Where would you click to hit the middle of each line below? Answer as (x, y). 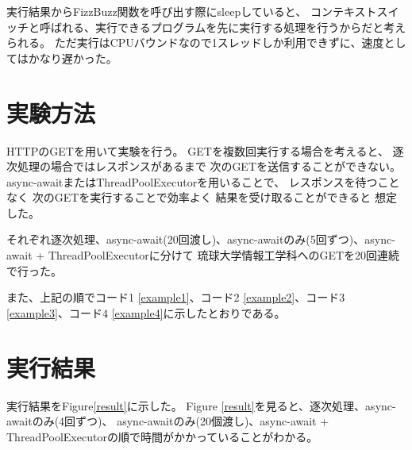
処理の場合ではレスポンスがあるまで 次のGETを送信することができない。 (209, 166)
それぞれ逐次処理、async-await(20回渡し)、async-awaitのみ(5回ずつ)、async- (201, 239)
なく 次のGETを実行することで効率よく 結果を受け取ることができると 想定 (202, 197)
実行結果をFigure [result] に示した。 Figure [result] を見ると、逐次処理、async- (201, 405)
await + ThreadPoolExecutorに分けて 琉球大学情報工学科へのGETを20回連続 (203, 255)
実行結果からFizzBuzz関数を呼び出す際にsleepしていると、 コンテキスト (192, 11)
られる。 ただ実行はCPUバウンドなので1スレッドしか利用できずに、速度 (195, 42)
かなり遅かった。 (73, 58)
